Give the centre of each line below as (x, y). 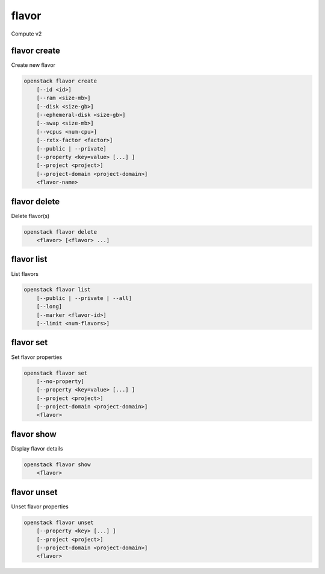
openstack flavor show (57, 464)
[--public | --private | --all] (84, 298)
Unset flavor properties (40, 507)
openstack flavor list (57, 290)
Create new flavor (33, 65)
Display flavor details (37, 448)
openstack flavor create (60, 81)
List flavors (25, 273)
